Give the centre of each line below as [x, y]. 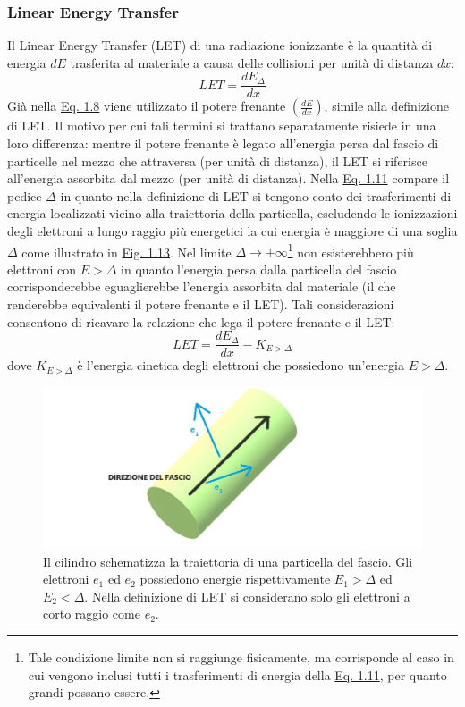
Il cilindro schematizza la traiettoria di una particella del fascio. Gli [228, 561]
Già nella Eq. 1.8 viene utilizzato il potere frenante [147, 106]
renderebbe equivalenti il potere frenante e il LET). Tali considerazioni [201, 304]
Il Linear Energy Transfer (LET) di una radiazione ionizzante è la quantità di [220, 45]
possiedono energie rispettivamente [235, 579]
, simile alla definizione [386, 106]
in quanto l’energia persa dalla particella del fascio [259, 269]
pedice [25, 195]
